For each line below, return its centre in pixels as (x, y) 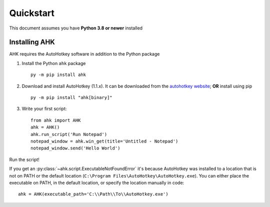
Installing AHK (32, 42)
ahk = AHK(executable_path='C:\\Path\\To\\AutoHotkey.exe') (93, 194)
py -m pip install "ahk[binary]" (71, 98)
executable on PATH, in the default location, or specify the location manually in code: (97, 182)
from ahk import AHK (56, 120)
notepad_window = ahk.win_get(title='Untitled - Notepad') (104, 141)
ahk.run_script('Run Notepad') (69, 134)
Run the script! (24, 159)
